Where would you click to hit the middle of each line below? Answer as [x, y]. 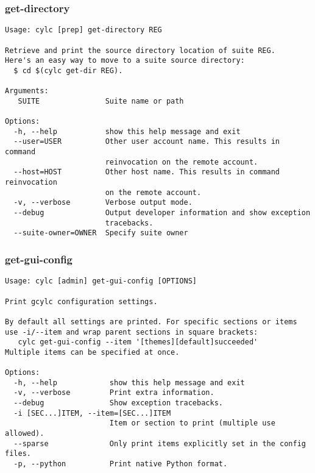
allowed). [25, 434]
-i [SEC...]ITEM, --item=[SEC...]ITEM [92, 413]
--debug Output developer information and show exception [162, 213]
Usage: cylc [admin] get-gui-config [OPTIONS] [101, 281]
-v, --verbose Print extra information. [114, 393]
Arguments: [27, 91]
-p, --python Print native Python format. [121, 464]
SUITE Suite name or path [101, 101]
